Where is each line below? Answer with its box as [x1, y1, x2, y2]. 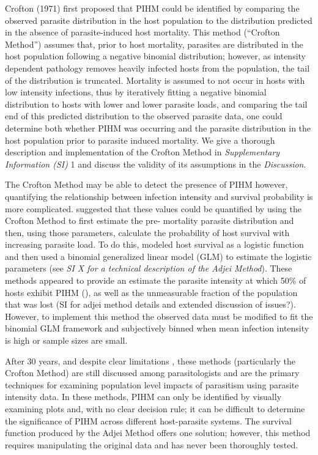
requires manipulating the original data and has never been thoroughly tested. [5, 438, 298, 451]
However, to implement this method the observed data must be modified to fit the [5, 309, 313, 322]
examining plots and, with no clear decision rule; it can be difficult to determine [5, 402, 305, 415]
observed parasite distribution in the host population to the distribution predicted [5, 13, 312, 26]
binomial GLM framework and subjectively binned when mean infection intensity [5, 322, 309, 335]
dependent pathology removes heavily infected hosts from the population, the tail [5, 61, 310, 74]
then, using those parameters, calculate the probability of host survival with [5, 226, 290, 239]
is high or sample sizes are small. [5, 334, 128, 347]
